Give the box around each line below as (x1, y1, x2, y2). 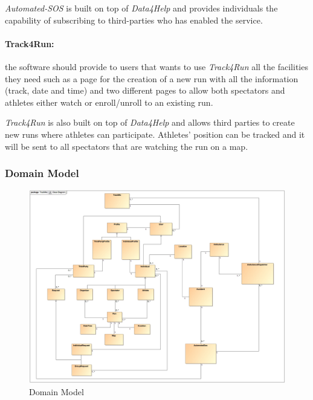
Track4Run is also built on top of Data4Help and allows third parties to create (5, 116, 295, 129)
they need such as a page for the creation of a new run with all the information (5, 72, 298, 85)
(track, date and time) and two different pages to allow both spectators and (5, 84, 285, 97)
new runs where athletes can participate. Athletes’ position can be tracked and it (5, 127, 305, 140)
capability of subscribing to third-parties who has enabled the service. (5, 13, 263, 26)
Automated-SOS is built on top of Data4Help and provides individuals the (5, 2, 278, 14)
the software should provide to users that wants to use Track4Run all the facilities (5, 60, 308, 73)
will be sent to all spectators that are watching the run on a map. (5, 140, 248, 152)
